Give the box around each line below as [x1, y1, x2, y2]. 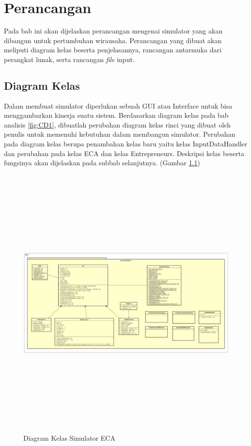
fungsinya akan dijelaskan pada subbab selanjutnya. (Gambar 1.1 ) [4, 158, 200, 168]
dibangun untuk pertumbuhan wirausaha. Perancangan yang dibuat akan [4, 35, 222, 45]
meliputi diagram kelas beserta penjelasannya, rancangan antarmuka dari [4, 45, 221, 55]
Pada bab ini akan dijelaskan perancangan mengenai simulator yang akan [4, 26, 223, 36]
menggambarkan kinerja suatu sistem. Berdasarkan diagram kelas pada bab [4, 110, 229, 120]
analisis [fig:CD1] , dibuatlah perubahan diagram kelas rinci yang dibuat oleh [4, 119, 231, 129]
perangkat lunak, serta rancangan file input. [4, 54, 135, 64]
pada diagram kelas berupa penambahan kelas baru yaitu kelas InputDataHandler [4, 139, 248, 149]
